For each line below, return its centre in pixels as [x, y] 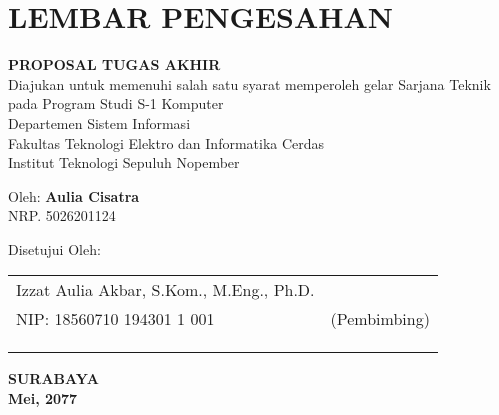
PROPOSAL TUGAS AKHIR [114, 64]
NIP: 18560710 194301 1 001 [115, 319]
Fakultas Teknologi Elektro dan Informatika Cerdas [166, 142]
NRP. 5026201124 [62, 215]
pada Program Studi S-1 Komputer [116, 103]
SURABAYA [53, 378]
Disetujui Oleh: [54, 248]
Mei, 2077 [43, 398]
